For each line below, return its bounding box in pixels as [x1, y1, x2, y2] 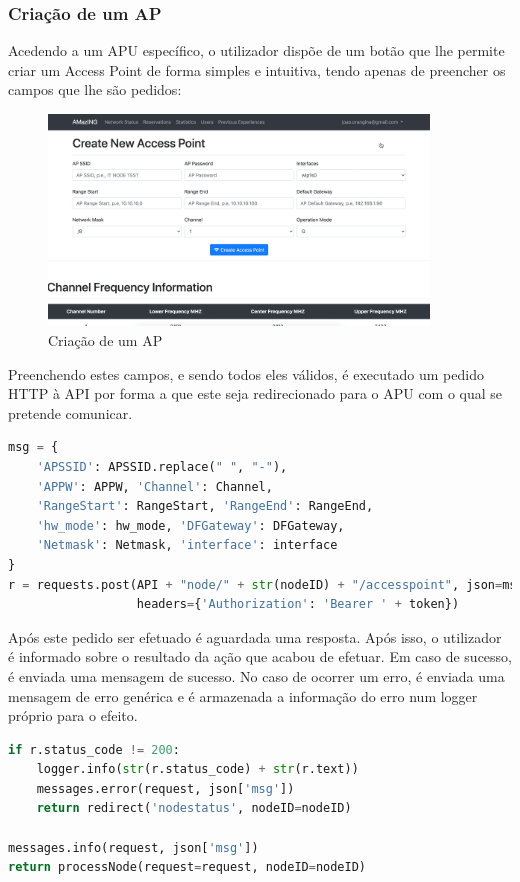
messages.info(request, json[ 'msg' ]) [8, 840, 259, 855]
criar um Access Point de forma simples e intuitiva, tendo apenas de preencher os [8, 59, 506, 80]
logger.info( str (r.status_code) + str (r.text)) [36, 762, 359, 777]
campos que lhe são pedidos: [8, 79, 182, 100]
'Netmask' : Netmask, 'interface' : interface [36, 538, 338, 553]
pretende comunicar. [8, 402, 133, 423]
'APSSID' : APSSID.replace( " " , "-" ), [36, 459, 288, 474]
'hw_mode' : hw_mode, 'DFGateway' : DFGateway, [36, 518, 345, 533]
